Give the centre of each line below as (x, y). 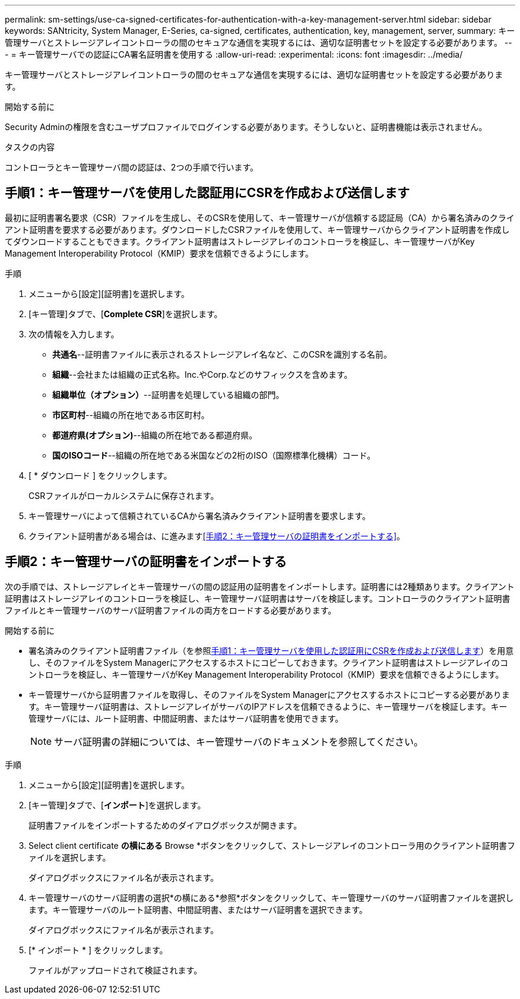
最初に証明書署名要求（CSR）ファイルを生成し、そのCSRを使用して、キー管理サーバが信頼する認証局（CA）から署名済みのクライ (260, 217)
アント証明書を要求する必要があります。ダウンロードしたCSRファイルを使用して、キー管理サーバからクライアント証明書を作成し (257, 229)
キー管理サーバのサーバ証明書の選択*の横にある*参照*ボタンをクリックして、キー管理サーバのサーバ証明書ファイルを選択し (271, 897)
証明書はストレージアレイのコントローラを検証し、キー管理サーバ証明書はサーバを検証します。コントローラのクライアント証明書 (258, 598)
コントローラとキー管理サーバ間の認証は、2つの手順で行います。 (131, 167)
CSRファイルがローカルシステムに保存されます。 (124, 495)
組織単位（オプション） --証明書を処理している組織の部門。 (168, 394)
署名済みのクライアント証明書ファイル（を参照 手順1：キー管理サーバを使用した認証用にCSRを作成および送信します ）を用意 (271, 650)
